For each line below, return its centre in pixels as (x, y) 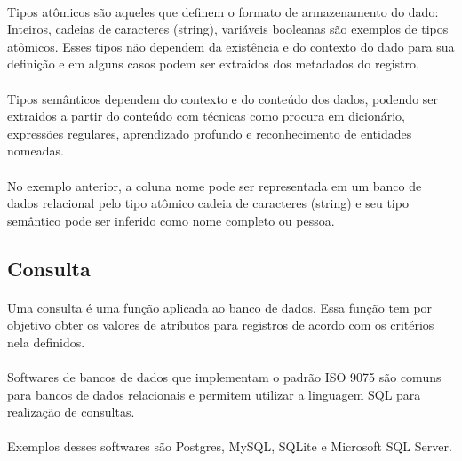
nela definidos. (46, 342)
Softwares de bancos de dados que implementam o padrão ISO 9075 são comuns (224, 377)
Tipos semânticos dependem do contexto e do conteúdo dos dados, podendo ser (223, 98)
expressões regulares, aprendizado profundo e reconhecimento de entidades (210, 133)
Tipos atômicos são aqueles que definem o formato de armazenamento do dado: (223, 11)
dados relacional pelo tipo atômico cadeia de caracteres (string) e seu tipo (208, 203)
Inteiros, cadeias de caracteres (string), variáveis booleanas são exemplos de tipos (228, 29)
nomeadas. (36, 151)
